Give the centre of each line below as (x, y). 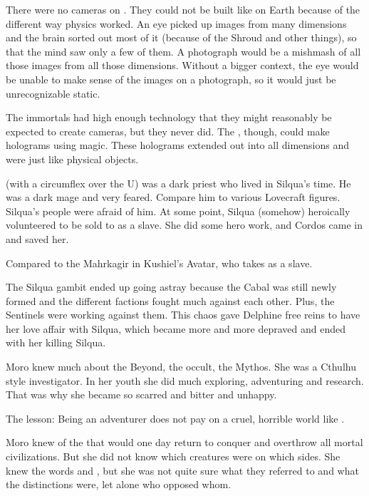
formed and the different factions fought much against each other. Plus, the (170, 300)
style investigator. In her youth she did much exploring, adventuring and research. (185, 380)
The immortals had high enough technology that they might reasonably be (169, 117)
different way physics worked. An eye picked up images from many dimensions (176, 23)
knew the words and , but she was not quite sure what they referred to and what (182, 470)
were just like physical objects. (72, 159)
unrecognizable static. (53, 93)
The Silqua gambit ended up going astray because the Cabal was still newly (171, 287)
